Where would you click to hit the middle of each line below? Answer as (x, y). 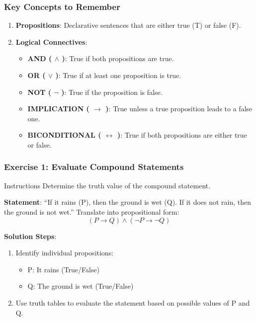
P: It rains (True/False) (64, 269)
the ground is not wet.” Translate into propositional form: (92, 211)
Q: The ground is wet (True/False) (81, 286)
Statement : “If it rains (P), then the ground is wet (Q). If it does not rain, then (128, 202)
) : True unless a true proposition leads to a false (179, 109)
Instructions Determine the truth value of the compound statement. (107, 185)
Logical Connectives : (51, 41)
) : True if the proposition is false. (112, 92)
